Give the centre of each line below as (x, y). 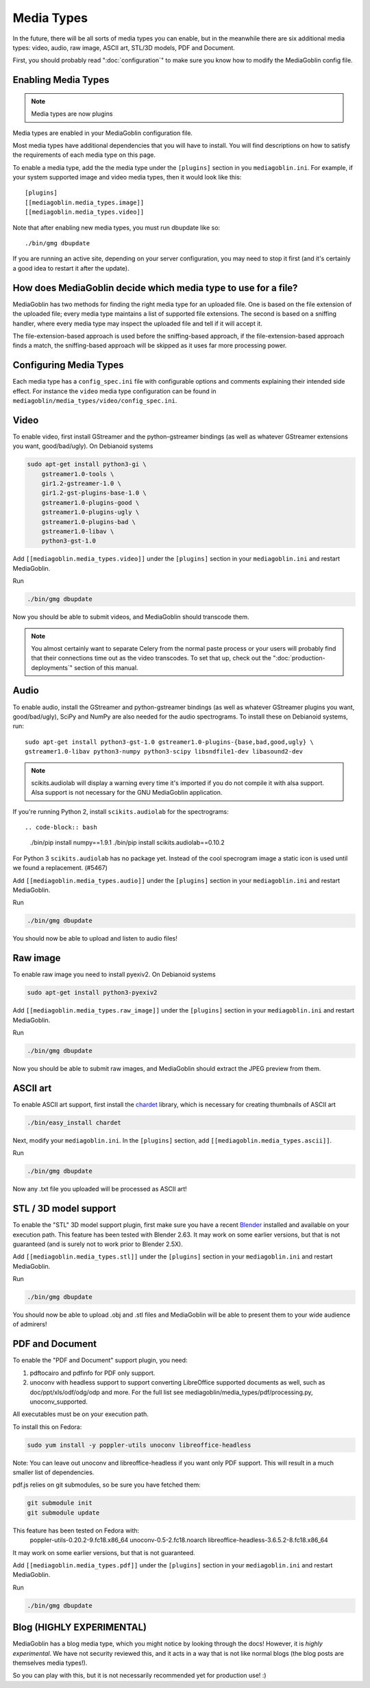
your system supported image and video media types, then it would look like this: (127, 177)
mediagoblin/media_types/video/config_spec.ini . (95, 400)
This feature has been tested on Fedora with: (76, 1530)
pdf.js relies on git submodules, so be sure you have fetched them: (107, 1485)
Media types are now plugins (72, 114)
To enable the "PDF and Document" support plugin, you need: (100, 1361)
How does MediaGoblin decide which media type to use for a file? (155, 288)
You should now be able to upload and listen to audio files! (95, 939)
